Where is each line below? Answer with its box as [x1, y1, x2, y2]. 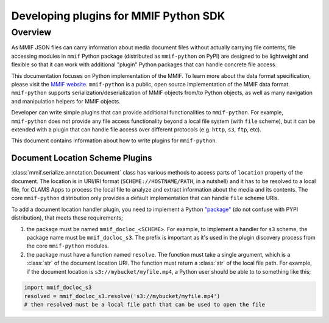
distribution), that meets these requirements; [11, 214, 123, 221]
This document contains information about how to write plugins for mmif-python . [11, 137, 218, 144]
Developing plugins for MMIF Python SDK [11, 9, 225, 23]
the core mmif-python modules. [26, 242, 109, 249]
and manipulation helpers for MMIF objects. [11, 97, 121, 105]
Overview [11, 27, 52, 38]
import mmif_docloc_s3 [24, 284, 92, 291]
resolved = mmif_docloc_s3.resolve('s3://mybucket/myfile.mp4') [24, 293, 221, 299]
